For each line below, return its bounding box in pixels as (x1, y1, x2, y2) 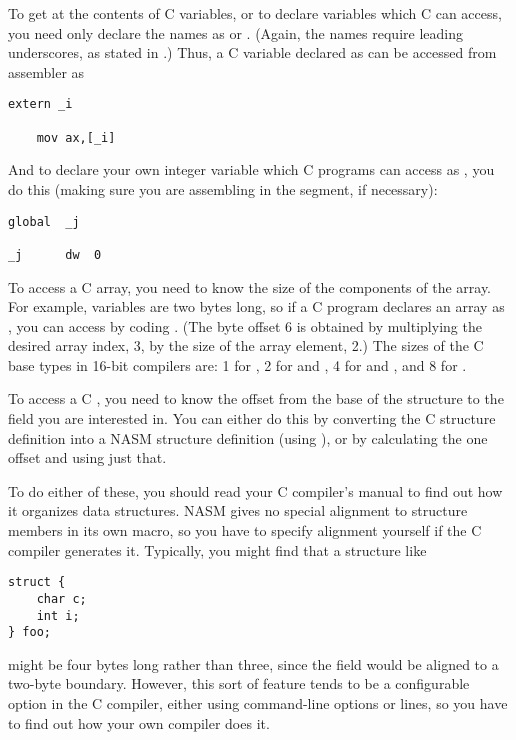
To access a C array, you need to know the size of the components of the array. (8, 276, 492, 297)
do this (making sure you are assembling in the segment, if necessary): (8, 178, 438, 199)
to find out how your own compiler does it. (8, 712, 270, 733)
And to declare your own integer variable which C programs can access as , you (8, 159, 495, 180)
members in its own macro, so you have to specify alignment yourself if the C (8, 520, 482, 541)
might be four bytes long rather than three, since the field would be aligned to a (8, 653, 499, 674)
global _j (8, 214, 80, 229)
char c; (36, 591, 87, 606)
